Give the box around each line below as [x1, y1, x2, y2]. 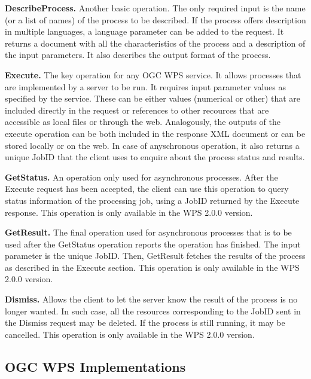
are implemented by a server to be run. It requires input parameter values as [5, 80, 286, 93]
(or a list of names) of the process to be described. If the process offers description [5, 13, 306, 26]
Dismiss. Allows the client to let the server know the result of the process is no [5, 293, 298, 305]
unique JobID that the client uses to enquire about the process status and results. [5, 151, 305, 163]
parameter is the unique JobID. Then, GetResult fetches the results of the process [5, 249, 306, 262]
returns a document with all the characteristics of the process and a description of [5, 36, 306, 49]
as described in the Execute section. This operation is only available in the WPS [5, 261, 300, 273]
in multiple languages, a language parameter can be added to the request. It [5, 25, 284, 38]
